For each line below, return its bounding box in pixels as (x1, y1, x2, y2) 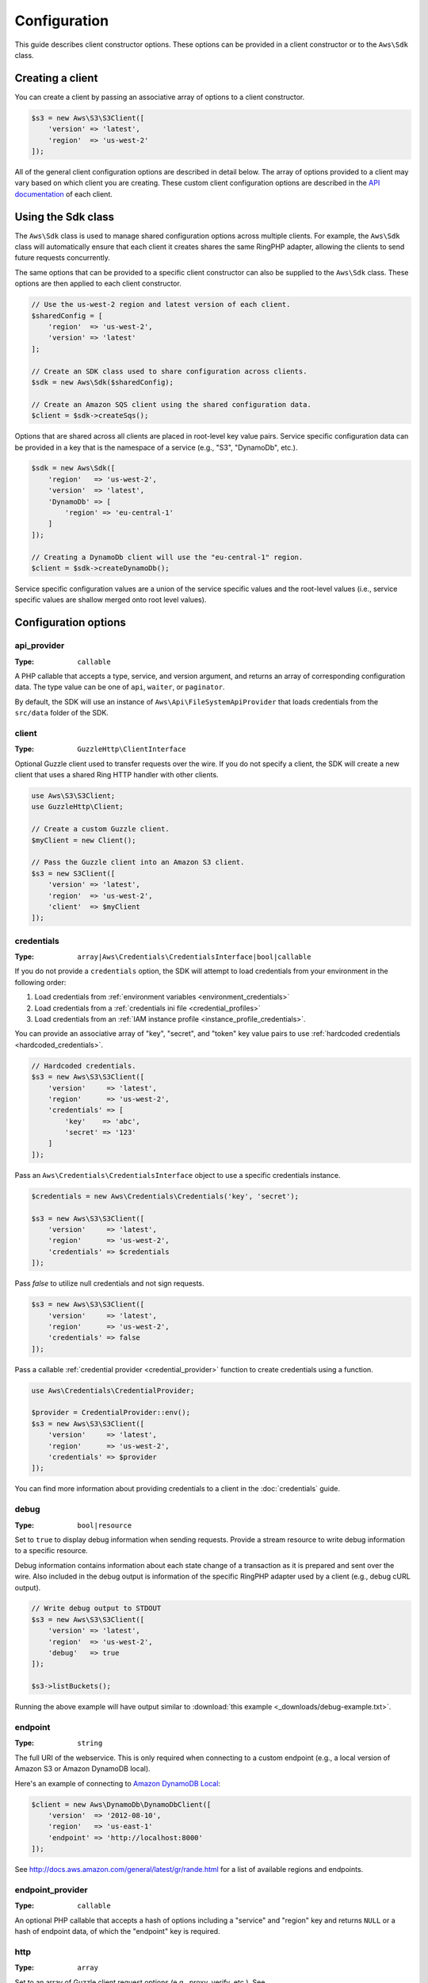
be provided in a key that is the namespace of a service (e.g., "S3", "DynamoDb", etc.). (14, 443, 298, 452)
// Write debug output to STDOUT (31, 1604, 162, 1613)
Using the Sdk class (14, 210, 115, 224)
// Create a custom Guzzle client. (31, 825, 170, 834)
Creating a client (14, 71, 98, 85)
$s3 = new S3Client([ (31, 869, 116, 878)
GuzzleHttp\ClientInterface (77, 745, 186, 754)
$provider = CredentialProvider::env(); (31, 1408, 190, 1417)
